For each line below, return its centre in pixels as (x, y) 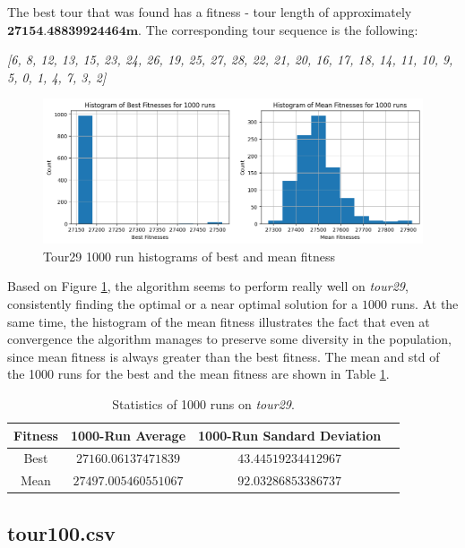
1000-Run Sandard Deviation (290, 435)
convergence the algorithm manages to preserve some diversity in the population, (229, 339)
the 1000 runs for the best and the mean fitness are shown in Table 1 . (198, 374)
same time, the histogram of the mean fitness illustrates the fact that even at (219, 321)
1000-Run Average (128, 435)
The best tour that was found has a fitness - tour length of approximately (210, 12)
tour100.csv (61, 532)
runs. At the (425, 303)
